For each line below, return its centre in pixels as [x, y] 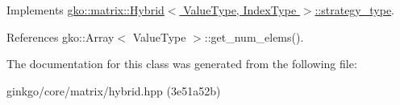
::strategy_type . [355, 10]
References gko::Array [60, 36]
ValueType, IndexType [240, 10]
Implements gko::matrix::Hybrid [85, 10]
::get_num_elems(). [254, 36]
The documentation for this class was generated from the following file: [182, 64]
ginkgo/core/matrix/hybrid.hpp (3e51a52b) [114, 90]
